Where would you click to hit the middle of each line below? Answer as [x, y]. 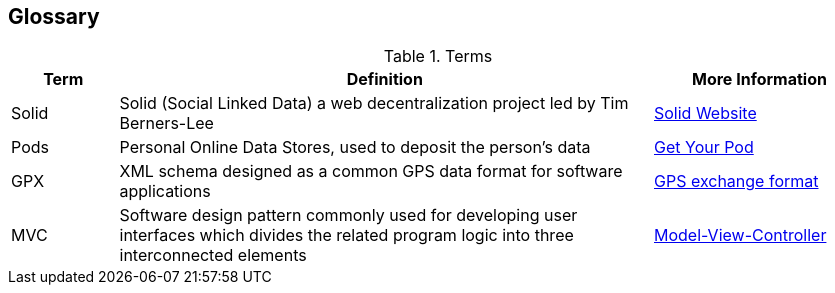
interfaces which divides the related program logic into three [346, 235]
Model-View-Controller [740, 235]
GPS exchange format [736, 181]
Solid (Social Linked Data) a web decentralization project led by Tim [374, 103]
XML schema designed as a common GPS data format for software [371, 171]
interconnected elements [213, 255]
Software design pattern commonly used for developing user [348, 215]
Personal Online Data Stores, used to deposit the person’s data [355, 147]
